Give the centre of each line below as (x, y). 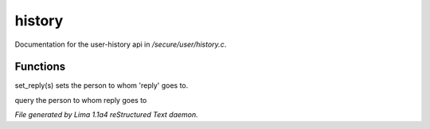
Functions (40, 67)
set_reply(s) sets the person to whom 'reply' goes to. (102, 85)
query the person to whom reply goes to (81, 100)
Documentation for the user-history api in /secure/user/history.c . (121, 44)
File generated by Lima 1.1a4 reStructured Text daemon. (106, 115)
